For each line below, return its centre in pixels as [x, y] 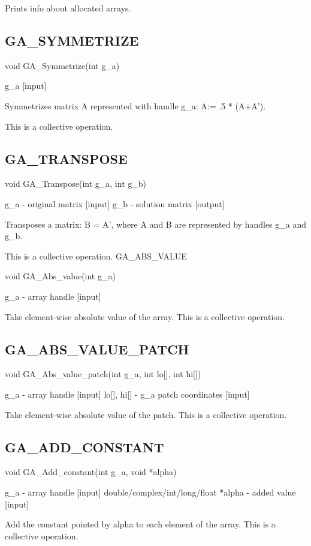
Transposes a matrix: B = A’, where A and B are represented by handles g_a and [156, 224]
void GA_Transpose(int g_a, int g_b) [76, 184]
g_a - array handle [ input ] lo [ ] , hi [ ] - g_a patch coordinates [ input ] [127, 394]
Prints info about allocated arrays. [68, 8]
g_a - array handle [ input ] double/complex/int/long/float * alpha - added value [150, 492]
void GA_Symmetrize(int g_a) [62, 65]
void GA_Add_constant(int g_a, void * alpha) [91, 472]
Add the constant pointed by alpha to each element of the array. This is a [140, 524]
